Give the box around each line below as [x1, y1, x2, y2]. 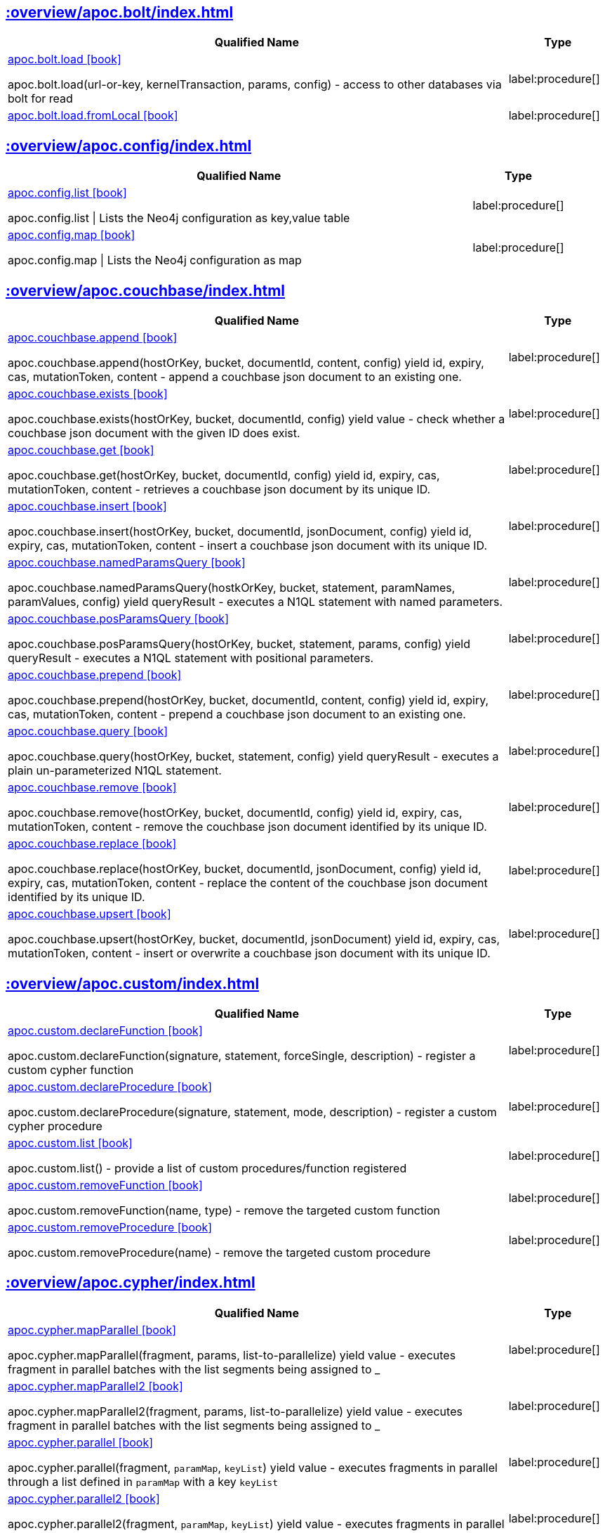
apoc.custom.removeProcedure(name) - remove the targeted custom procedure [8, 1245, 431, 1260]
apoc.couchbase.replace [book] [8, 836, 177, 851]
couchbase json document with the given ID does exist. [8, 426, 300, 441]
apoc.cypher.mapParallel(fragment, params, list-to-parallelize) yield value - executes [8, 1347, 456, 1362]
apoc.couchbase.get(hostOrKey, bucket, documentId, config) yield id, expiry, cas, [8, 468, 440, 483]
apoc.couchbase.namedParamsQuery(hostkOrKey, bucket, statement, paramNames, [8, 581, 456, 595]
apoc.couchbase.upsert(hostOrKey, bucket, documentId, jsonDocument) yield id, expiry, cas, [8, 932, 500, 947]
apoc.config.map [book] [8, 228, 135, 242]
